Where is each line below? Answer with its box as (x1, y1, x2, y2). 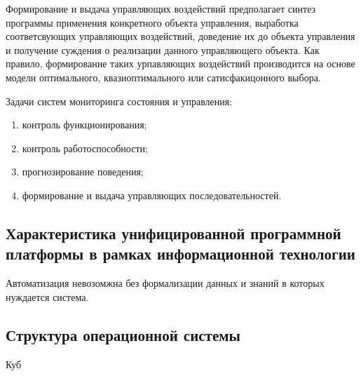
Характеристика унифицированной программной (6, 222, 341, 243)
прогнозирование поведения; (22, 164, 144, 179)
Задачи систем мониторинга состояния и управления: (6, 93, 233, 108)
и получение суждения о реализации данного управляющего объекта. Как (6, 42, 320, 57)
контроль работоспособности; (22, 140, 148, 155)
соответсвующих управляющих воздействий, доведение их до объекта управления (6, 29, 355, 43)
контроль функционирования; (22, 117, 147, 132)
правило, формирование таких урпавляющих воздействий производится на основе (6, 56, 355, 71)
